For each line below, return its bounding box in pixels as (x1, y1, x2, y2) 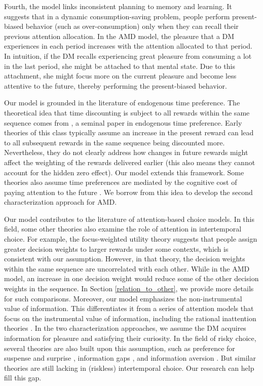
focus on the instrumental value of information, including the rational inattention (4, 313, 256, 323)
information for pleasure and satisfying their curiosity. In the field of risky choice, (4, 333, 256, 343)
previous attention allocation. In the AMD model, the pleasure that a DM (4, 30, 235, 41)
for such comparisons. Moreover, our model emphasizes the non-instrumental (4, 293, 242, 303)
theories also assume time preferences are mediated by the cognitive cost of (4, 177, 237, 187)
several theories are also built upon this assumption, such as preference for (4, 342, 235, 353)
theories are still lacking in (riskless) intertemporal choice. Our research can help (4, 362, 254, 373)
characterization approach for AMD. (4, 197, 117, 207)
